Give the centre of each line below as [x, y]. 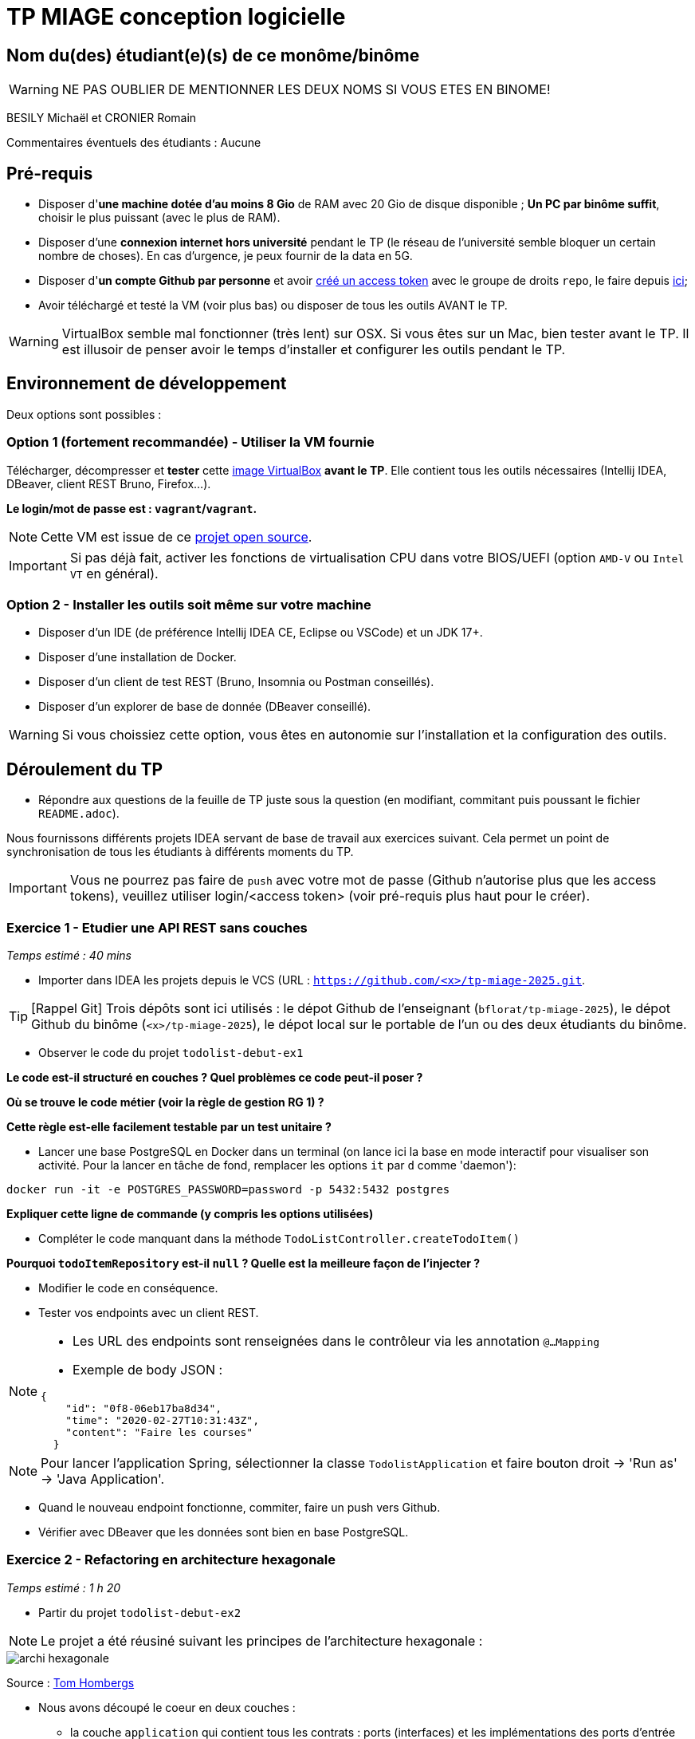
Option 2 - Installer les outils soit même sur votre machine [189, 604]
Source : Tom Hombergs [71, 1682]
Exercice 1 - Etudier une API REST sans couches [157, 927]
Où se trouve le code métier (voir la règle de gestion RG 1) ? [165, 1102]
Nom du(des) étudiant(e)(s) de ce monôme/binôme [213, 55]
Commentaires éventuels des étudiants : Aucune [134, 143]
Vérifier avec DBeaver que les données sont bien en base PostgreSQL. [224, 1532]
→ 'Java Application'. [103, 1479]
